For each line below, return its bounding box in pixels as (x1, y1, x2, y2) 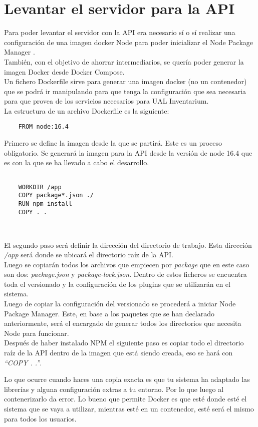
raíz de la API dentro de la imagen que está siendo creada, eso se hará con (4, 347, 233, 358)
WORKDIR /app (18, 183, 62, 191)
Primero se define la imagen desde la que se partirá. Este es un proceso (4, 138, 222, 148)
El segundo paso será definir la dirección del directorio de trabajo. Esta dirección (4, 239, 252, 250)
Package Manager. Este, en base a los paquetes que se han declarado (4, 308, 215, 318)
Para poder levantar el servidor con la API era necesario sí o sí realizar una (4, 27, 235, 38)
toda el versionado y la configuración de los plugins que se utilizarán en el (4, 278, 230, 289)
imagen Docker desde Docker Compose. (4, 66, 125, 77)
